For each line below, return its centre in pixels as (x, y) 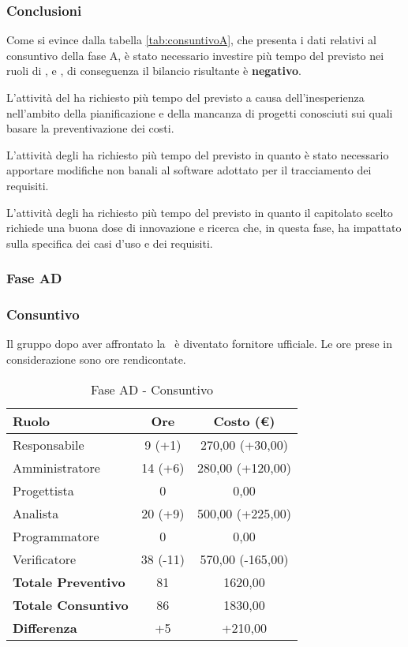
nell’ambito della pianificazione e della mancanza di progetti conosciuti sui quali (200, 112)
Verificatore (45, 559)
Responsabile (49, 444)
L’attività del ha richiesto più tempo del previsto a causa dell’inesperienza (185, 97)
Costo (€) (244, 421)
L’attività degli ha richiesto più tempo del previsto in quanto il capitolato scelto (200, 212)
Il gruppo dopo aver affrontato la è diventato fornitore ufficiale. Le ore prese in (199, 344)
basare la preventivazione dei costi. (90, 128)
